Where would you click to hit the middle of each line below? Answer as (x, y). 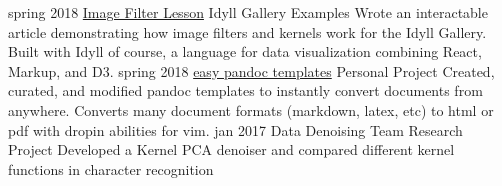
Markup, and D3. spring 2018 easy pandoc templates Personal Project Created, (251, 70)
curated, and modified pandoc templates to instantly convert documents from (245, 90)
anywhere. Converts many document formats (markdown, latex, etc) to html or (251, 109)
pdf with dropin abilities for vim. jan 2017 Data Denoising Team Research (235, 129)
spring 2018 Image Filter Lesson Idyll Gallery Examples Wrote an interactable (248, 12)
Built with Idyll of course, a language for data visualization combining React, (245, 51)
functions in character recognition (111, 168)
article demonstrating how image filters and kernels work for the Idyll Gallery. (247, 31)
